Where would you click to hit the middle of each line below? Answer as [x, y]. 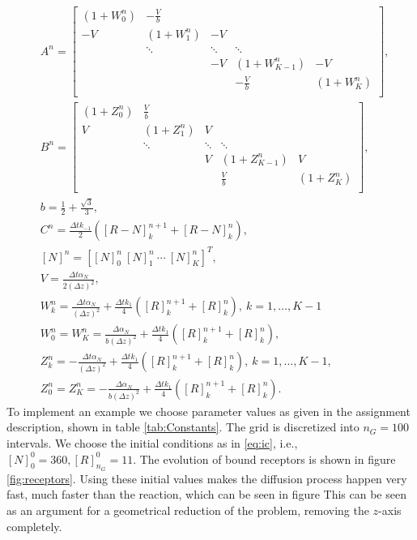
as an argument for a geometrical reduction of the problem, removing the [188, 510]
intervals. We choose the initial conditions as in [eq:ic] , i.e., [152, 443]
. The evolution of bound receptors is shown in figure [264, 459]
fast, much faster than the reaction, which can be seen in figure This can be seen [206, 494]
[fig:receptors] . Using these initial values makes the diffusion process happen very [207, 478]
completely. [34, 526]
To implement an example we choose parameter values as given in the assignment [208, 411]
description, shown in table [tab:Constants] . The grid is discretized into [183, 427]
